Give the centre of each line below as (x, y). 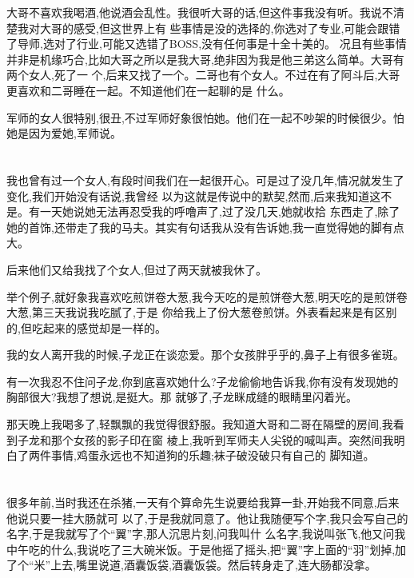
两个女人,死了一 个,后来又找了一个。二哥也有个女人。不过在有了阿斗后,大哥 (203, 75)
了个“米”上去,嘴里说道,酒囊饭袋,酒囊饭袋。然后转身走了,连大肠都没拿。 (191, 565)
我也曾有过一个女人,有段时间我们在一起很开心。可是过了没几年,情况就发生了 (205, 179)
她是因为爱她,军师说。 (64, 133)
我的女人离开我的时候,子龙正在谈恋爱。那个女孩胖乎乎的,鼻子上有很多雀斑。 (205, 355)
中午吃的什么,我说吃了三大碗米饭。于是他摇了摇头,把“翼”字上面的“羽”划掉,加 (207, 549)
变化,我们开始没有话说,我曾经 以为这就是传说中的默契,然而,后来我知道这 (194, 195)
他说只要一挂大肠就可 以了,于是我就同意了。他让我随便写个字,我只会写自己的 (207, 518)
